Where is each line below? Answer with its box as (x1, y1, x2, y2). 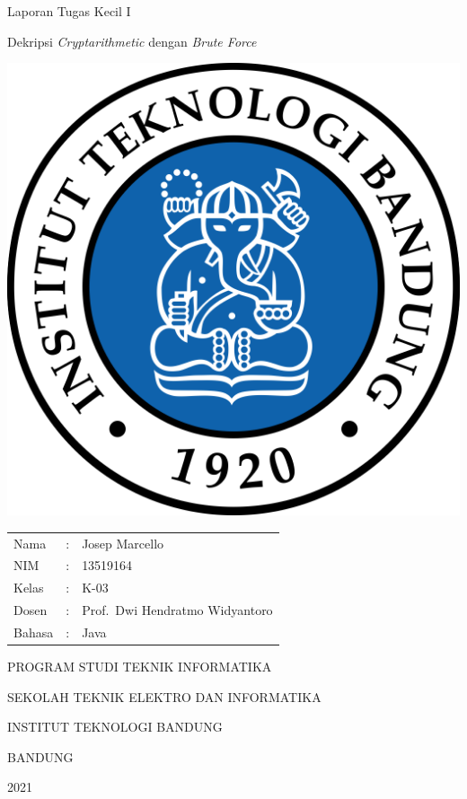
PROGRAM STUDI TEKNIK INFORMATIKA (7, 657, 272, 675)
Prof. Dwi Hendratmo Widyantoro (82, 601, 273, 619)
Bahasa (13, 622, 54, 641)
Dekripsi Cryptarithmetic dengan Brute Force (7, 31, 257, 50)
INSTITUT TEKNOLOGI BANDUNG (7, 717, 223, 736)
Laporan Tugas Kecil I (7, 2, 131, 20)
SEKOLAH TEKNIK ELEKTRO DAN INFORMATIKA (7, 687, 322, 706)
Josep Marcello (82, 533, 164, 552)
